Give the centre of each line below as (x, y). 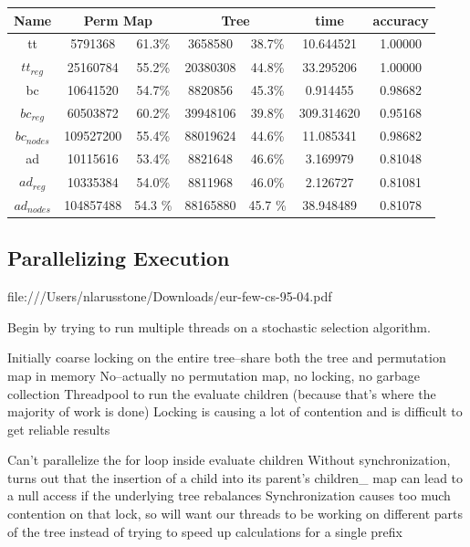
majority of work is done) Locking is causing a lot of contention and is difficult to (235, 411)
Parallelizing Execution (119, 258)
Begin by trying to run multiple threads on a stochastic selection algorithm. (219, 326)
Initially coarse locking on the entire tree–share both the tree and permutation (227, 358)
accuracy (401, 20)
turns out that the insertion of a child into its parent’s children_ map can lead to (235, 477)
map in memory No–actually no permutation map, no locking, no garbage (214, 375)
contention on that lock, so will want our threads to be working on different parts (235, 514)
